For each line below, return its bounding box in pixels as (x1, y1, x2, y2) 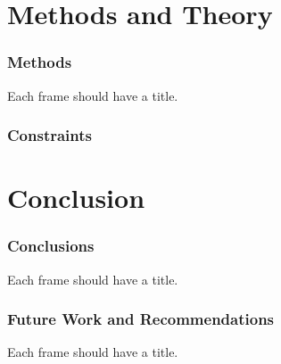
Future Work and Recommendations (7, 308, 275, 330)
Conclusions (7, 235, 95, 257)
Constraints (7, 124, 92, 146)
